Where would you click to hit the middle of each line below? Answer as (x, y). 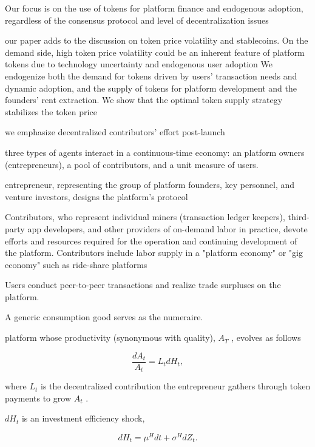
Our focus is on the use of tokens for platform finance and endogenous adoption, (154, 8)
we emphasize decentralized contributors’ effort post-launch (115, 132)
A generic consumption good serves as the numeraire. (104, 317)
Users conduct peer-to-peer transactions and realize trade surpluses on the (143, 285)
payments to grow (38, 398)
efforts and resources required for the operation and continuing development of (151, 240)
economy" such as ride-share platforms (76, 264)
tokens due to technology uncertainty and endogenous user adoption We (139, 64)
